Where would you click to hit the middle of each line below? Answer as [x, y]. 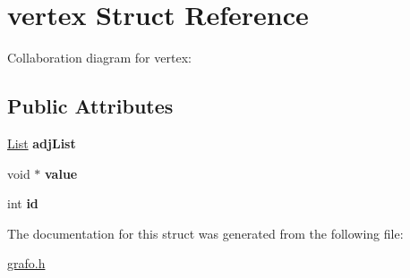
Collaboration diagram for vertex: [99, 58]
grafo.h [26, 263]
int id [23, 203]
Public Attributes [90, 106]
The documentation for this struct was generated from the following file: [205, 233]
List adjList [42, 143]
